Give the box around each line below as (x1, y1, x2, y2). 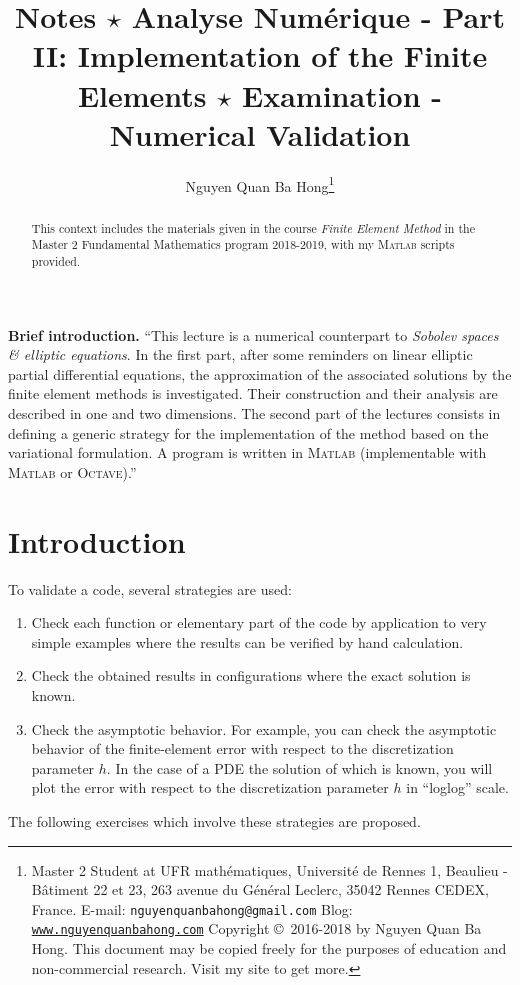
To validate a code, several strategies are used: (8, 578, 292, 599)
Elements (77, 74, 207, 115)
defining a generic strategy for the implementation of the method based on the (8, 422, 489, 443)
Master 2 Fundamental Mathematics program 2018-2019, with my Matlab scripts (31, 236, 455, 253)
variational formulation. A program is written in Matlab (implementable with (8, 442, 487, 463)
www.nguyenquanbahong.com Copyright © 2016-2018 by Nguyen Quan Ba (31, 918, 482, 939)
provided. (31, 253, 81, 270)
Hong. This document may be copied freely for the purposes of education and (31, 938, 507, 959)
